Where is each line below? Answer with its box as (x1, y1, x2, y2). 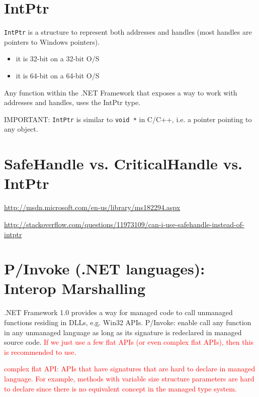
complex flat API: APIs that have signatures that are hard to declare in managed (4, 363, 255, 374)
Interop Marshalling (4, 278, 146, 299)
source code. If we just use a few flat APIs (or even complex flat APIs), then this (4, 337, 253, 347)
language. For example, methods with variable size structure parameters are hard (4, 373, 254, 383)
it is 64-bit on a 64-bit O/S (16, 70, 100, 80)
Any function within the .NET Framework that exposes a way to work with (4, 87, 237, 97)
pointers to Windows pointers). (4, 36, 100, 47)
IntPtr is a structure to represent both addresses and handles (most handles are (4, 27, 252, 37)
